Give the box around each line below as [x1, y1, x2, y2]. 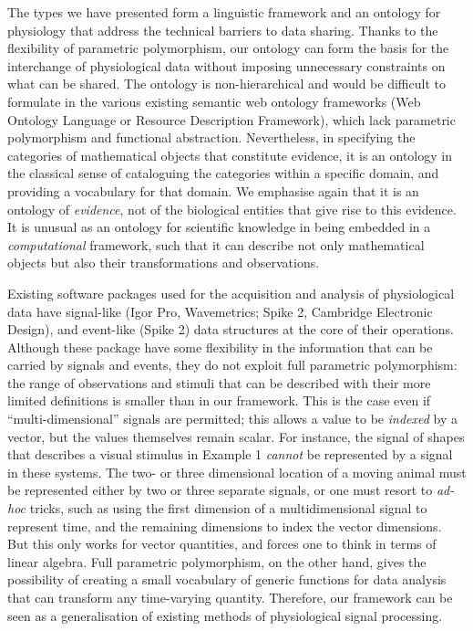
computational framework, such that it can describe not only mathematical [7, 235, 425, 254]
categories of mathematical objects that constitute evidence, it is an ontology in [7, 145, 452, 164]
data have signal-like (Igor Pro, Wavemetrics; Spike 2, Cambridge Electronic [7, 301, 433, 321]
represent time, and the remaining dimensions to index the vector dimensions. [7, 516, 442, 535]
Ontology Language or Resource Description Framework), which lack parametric [7, 110, 456, 129]
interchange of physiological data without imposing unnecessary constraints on [7, 56, 446, 75]
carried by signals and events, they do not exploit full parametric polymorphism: [7, 355, 458, 374]
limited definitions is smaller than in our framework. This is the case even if [7, 391, 431, 410]
